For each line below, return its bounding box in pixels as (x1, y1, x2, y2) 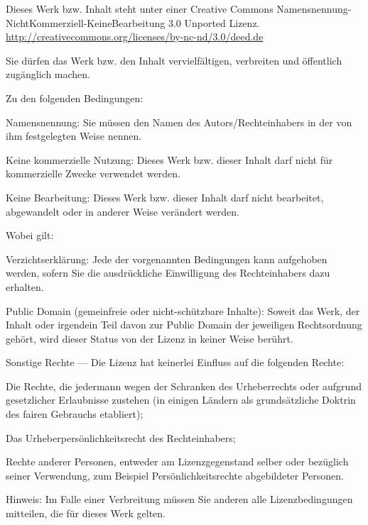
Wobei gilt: (6, 228, 54, 243)
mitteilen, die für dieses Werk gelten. (6, 506, 166, 521)
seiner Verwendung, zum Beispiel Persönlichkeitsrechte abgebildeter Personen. (6, 468, 345, 482)
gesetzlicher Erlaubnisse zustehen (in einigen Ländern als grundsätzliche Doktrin (6, 392, 356, 407)
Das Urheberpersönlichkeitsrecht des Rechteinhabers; (6, 430, 236, 445)
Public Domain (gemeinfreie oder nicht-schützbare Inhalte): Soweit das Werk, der (6, 303, 360, 318)
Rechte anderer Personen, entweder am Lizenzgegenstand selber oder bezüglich (6, 454, 349, 469)
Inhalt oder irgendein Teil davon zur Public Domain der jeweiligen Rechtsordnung (6, 317, 362, 332)
